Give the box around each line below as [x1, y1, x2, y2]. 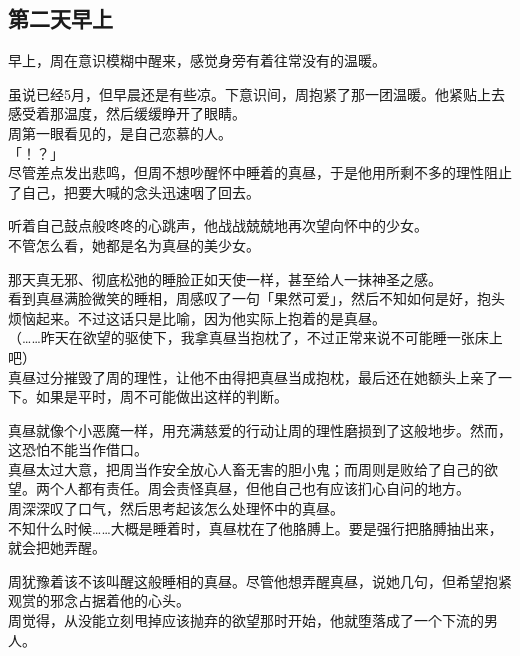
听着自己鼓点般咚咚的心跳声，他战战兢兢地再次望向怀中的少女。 [8, 215, 428, 236]
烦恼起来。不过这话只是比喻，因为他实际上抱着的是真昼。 [8, 307, 386, 328]
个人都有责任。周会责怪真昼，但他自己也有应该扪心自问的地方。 [49, 478, 470, 499]
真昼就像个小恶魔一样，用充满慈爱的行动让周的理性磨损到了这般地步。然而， [8, 419, 512, 440]
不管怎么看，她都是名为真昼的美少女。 [8, 234, 260, 255]
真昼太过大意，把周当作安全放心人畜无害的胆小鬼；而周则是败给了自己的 [8, 458, 484, 479]
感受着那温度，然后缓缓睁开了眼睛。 [8, 103, 246, 124]
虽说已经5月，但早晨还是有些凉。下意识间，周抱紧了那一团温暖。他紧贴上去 [8, 83, 505, 104]
